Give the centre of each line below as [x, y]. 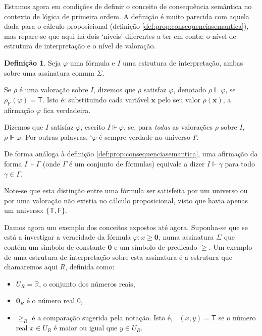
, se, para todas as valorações [168, 127]
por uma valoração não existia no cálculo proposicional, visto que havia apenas [126, 200]
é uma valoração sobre [54, 90]
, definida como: [90, 267]
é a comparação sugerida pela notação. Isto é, [102, 318]
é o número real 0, [55, 300]
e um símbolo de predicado [156, 247]
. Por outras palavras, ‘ [57, 136]
